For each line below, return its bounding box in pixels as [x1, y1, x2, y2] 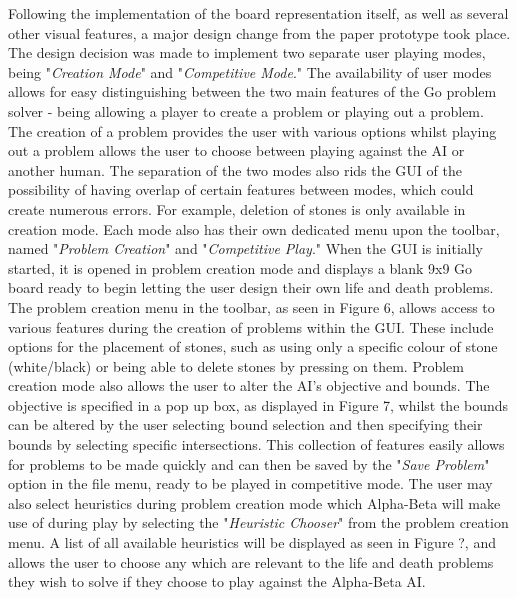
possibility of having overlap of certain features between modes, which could [8, 179, 474, 200]
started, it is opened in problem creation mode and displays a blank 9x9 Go [8, 257, 473, 278]
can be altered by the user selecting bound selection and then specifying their [8, 414, 483, 435]
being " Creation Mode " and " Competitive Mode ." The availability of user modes [8, 61, 492, 82]
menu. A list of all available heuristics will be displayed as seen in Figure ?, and [8, 532, 496, 553]
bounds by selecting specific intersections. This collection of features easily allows [8, 434, 505, 455]
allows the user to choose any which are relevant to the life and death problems [8, 551, 494, 572]
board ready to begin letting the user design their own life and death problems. [8, 277, 494, 298]
